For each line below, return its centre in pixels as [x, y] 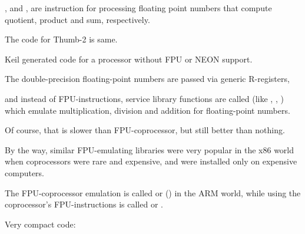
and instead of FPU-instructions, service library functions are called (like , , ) [144, 98]
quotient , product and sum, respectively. [77, 19]
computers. [25, 172]
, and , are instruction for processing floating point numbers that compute [138, 8]
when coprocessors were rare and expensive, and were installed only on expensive [151, 161]
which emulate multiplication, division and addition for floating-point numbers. [147, 110]
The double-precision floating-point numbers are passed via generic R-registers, [147, 79]
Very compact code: [40, 224]
